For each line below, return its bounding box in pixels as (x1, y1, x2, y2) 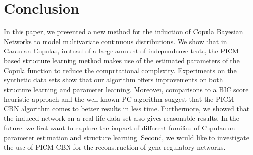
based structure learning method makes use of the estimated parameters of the (4, 55, 240, 65)
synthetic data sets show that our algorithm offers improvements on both (4, 75, 223, 85)
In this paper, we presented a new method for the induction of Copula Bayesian (4, 26, 243, 37)
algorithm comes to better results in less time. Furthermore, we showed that (21, 103, 250, 113)
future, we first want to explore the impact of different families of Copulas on (4, 123, 235, 133)
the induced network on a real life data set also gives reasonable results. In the (4, 113, 239, 123)
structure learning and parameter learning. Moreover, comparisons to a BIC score (4, 84, 249, 94)
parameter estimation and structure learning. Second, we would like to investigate (4, 132, 249, 142)
